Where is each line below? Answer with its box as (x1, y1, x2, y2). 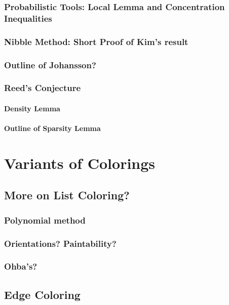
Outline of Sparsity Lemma (4, 123, 101, 134)
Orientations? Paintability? (4, 237, 117, 249)
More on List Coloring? (4, 187, 130, 203)
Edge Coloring (4, 286, 81, 302)
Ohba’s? (4, 260, 37, 273)
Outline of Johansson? (4, 58, 96, 71)
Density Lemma (4, 103, 60, 113)
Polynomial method (4, 213, 86, 226)
